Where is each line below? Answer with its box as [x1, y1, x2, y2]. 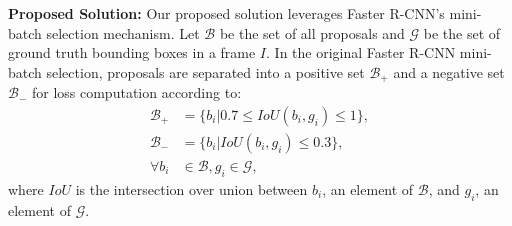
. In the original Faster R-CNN [266, 42, 456, 63]
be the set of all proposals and [219, 22, 405, 43]
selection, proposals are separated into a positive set [46, 61, 365, 82]
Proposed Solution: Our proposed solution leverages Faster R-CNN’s [8, 3, 445, 23]
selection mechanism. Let [46, 22, 200, 43]
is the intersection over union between [75, 178, 308, 199]
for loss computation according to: [31, 82, 242, 103]
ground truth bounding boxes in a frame [8, 42, 256, 63]
